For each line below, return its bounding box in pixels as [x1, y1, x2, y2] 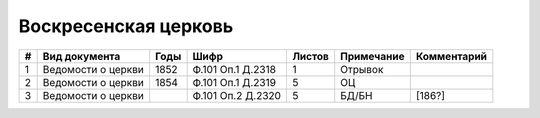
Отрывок [340, 62, 384, 76]
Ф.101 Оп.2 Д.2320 [192, 88, 282, 102]
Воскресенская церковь [18, 15, 234, 37]
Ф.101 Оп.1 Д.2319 [192, 75, 277, 89]
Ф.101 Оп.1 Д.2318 [192, 62, 277, 76]
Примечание [340, 49, 405, 63]
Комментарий [415, 49, 488, 63]
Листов [291, 49, 330, 63]
